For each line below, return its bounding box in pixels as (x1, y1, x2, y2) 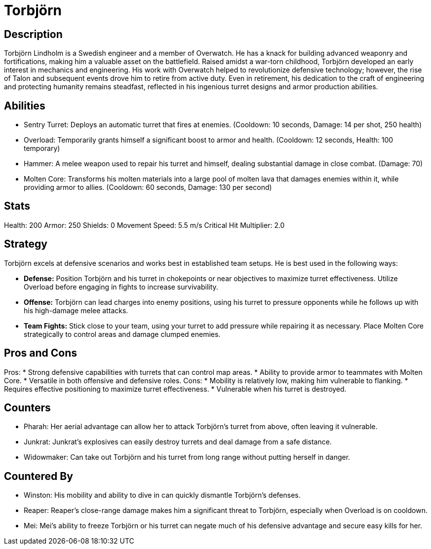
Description (4, 28, 63, 40)
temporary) (24, 144, 60, 153)
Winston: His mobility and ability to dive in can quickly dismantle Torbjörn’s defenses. (24, 491, 301, 500)
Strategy (4, 238, 47, 251)
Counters (4, 401, 51, 414)
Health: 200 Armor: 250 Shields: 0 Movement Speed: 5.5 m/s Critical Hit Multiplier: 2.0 (4, 220, 285, 229)
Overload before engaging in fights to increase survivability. (24, 282, 218, 291)
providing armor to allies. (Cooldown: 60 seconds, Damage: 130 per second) (24, 183, 272, 192)
